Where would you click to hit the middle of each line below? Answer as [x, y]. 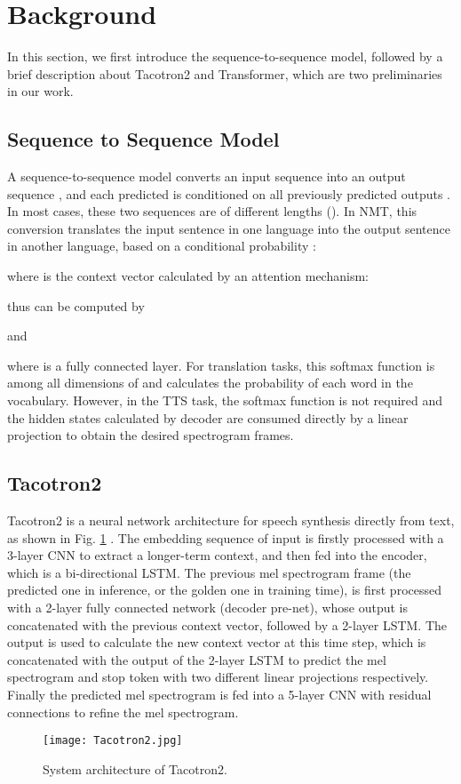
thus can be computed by [76, 305]
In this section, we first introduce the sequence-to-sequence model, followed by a [225, 56]
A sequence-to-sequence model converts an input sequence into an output [207, 176]
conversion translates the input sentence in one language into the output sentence [229, 228]
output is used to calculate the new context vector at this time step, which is [217, 642]
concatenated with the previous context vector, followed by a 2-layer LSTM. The [227, 624]
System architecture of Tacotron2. [135, 768]
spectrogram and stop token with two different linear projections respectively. [218, 677]
